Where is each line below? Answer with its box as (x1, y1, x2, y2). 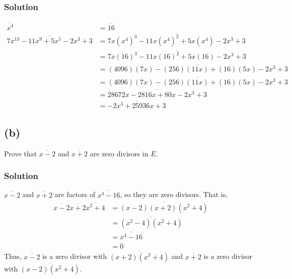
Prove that (4, 148, 37, 158)
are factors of (54, 189, 96, 200)
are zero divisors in (90, 148, 149, 158)
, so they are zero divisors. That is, (120, 189, 228, 200)
